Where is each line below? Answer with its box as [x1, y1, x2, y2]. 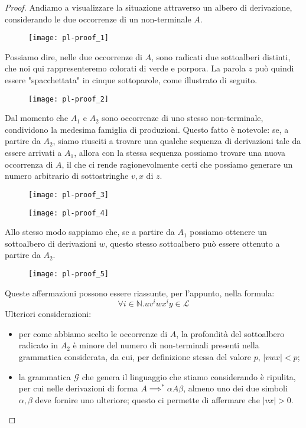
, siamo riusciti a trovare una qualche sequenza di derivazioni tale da [53, 135, 301, 147]
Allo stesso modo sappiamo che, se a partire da [5, 226, 175, 238]
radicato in [18, 339, 58, 351]
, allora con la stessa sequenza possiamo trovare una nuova [74, 146, 286, 159]
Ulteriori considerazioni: [5, 308, 92, 320]
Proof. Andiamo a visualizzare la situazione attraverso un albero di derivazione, [5, 1, 292, 13]
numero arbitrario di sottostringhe [5, 169, 129, 182]
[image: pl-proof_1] [28, 34, 109, 43]
